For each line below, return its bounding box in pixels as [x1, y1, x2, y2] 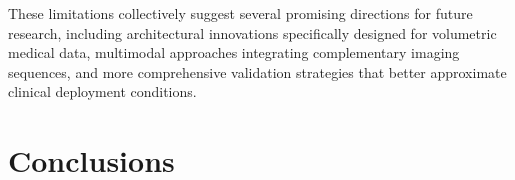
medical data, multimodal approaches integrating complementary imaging [8, 42, 460, 63]
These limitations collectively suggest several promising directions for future [8, 3, 473, 23]
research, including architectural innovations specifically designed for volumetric [8, 22, 497, 43]
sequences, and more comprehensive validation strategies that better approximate [8, 61, 507, 82]
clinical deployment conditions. [8, 81, 197, 102]
